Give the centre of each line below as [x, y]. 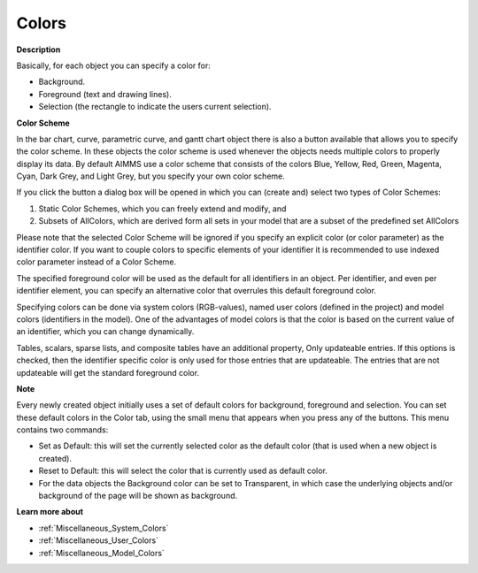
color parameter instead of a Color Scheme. [96, 262]
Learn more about [50, 512]
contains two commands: [62, 430]
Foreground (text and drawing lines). [105, 94]
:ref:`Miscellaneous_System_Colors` [104, 528]
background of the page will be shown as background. [138, 496]
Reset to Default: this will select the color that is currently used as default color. [183, 471]
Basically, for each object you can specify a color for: [114, 65]
